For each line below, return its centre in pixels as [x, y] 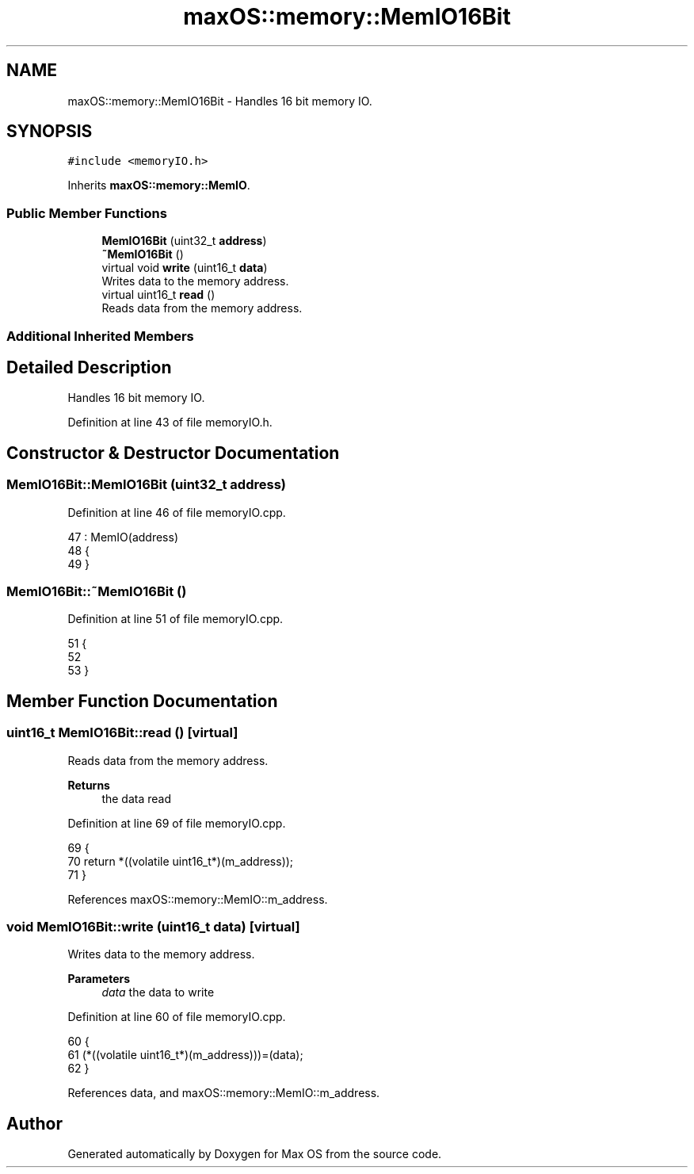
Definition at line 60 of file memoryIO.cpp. [177, 1017]
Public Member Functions [87, 213]
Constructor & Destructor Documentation [173, 453]
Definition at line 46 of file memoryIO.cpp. [177, 512]
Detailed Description [89, 367]
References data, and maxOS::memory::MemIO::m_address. [224, 1093]
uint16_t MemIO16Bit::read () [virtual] [122, 733]
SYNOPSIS [50, 132]
